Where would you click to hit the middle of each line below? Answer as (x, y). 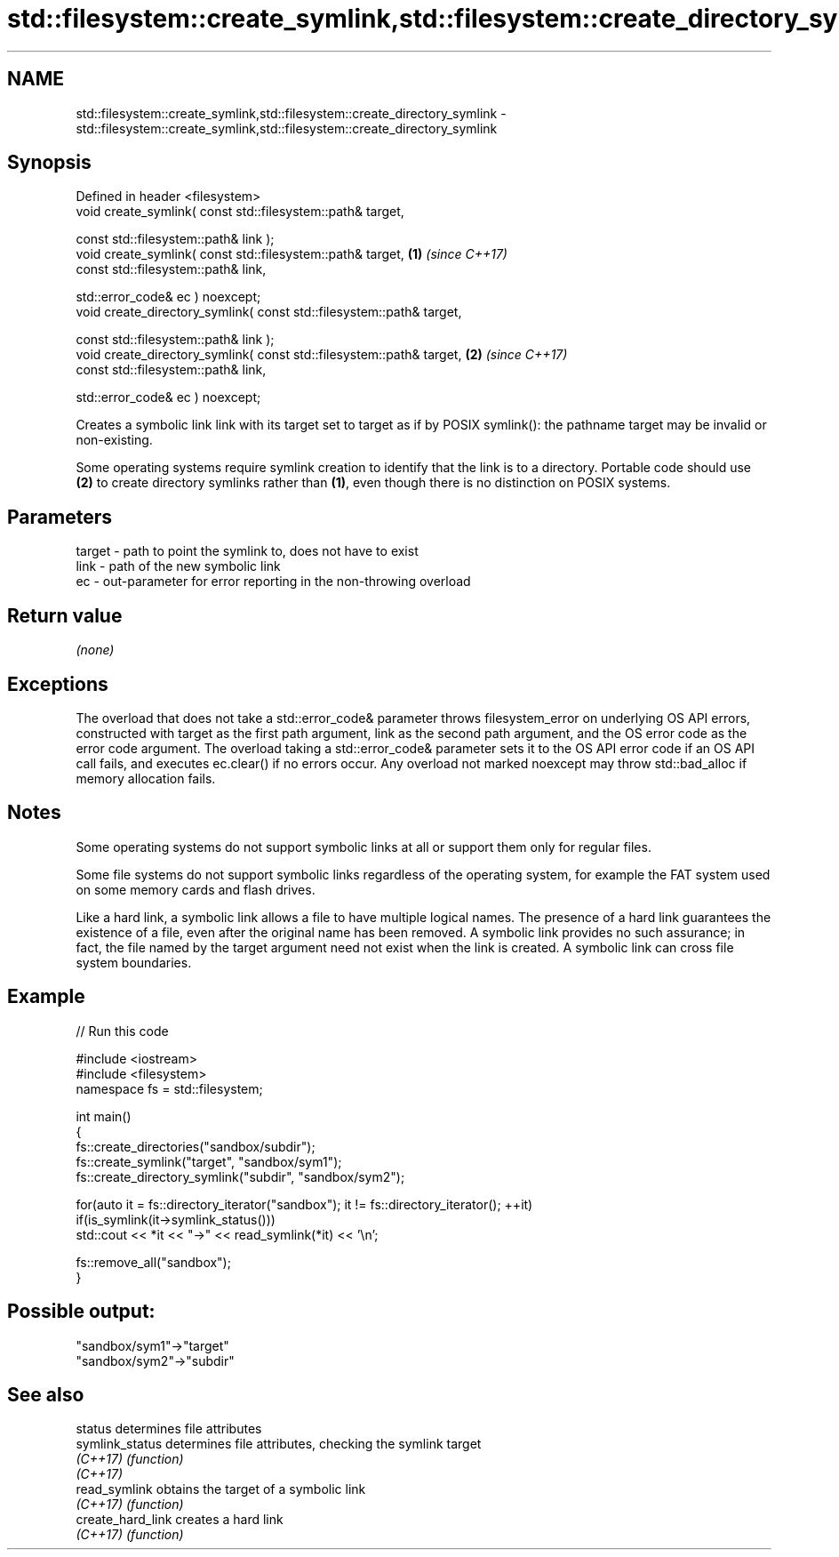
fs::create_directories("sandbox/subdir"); (196, 1146)
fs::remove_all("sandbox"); (153, 1262)
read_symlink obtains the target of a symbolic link (221, 1489)
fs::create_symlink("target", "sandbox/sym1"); (209, 1161)
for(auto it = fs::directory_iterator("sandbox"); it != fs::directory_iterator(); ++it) (304, 1204)
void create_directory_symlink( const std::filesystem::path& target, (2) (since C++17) (322, 355)
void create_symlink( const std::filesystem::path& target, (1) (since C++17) (292, 254)
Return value (65, 615)
